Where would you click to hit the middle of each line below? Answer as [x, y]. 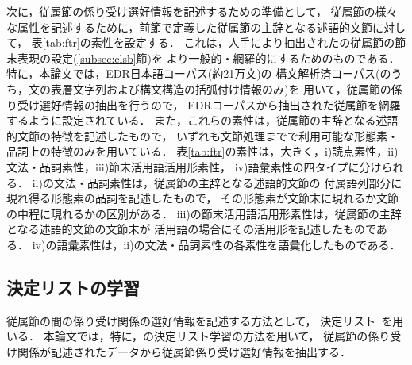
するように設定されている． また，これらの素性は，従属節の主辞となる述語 [202, 120]
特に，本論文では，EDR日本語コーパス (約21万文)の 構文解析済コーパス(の [199, 73]
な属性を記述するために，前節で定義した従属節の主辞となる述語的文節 [189, 27]
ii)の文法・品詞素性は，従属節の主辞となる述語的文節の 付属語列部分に [217, 182]
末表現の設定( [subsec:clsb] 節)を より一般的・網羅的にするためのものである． [203, 58]
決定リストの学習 [73, 287]
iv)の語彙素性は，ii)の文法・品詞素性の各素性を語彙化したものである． [216, 244]
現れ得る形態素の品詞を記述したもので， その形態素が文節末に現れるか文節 [203, 198]
